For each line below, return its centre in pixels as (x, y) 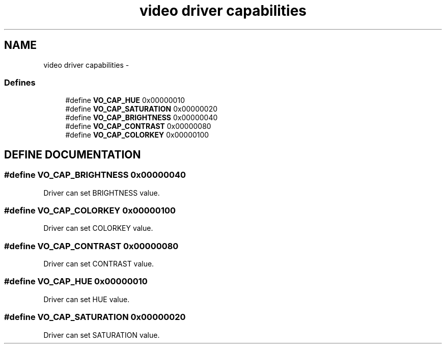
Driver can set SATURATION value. (102, 335)
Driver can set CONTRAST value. (99, 264)
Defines (20, 82)
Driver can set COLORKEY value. (98, 228)
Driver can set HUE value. (87, 299)
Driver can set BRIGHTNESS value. (102, 193)
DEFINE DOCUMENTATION (73, 154)
